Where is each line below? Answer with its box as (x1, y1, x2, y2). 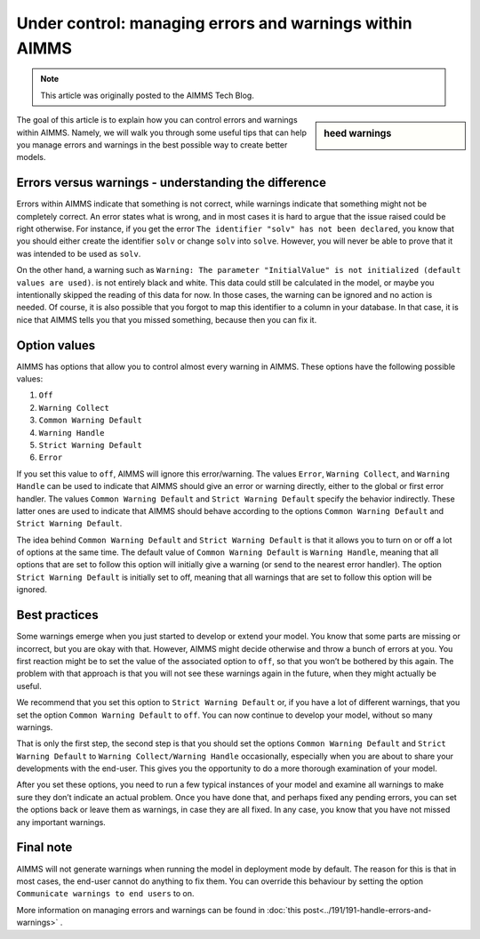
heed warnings (324, 127, 392, 140)
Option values (16, 338, 96, 353)
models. (16, 152, 46, 163)
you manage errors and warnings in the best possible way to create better (16, 139, 288, 150)
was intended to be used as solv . (16, 248, 141, 259)
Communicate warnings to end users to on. (16, 888, 195, 899)
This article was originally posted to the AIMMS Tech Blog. (40, 90, 255, 100)
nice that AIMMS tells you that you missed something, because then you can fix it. (16, 314, 317, 325)
